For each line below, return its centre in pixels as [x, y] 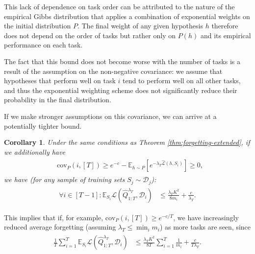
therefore [225, 26]
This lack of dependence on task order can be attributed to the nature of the [119, 6]
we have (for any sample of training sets [64, 179]
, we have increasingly [206, 217]
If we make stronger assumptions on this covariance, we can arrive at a [110, 116]
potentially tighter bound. [43, 126]
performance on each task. [43, 45]
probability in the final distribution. [58, 100]
